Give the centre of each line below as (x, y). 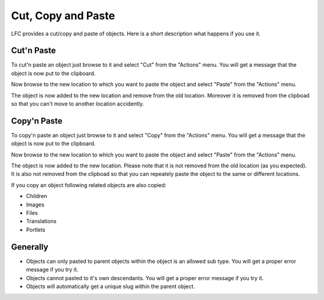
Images (35, 205)
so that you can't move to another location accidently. (77, 104)
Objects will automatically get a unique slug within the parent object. (110, 286)
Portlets (36, 229)
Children (37, 196)
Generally (30, 247)
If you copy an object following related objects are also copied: (89, 185)
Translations (41, 221)
